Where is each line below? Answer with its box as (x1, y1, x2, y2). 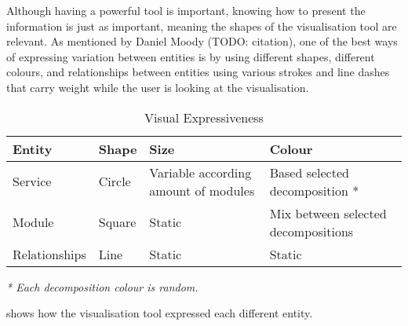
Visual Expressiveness (144, 108, 264, 126)
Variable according (149, 163, 252, 181)
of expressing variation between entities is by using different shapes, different (6, 48, 375, 64)
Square (98, 213, 137, 232)
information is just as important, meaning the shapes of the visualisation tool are (6, 17, 397, 34)
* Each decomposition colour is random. (6, 278, 199, 295)
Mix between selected (269, 203, 387, 222)
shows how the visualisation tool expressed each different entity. (6, 305, 313, 321)
